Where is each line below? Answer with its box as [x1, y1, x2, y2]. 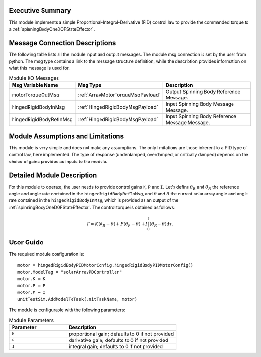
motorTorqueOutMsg [12, 91, 59, 98]
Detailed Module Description [9, 171, 97, 179]
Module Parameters [9, 317, 54, 324]
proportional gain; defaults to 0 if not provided [68, 330, 174, 337]
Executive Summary [9, 6, 71, 15]
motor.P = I [17, 290, 46, 295]
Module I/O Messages [9, 75, 59, 81]
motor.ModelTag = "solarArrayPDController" [17, 269, 122, 275]
